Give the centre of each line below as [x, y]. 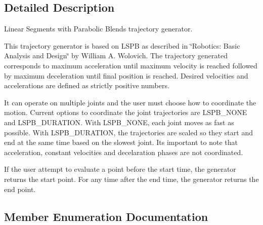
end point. [20, 189]
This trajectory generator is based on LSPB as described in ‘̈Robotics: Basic [122, 45]
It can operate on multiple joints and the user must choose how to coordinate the [130, 102]
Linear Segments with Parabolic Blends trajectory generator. [98, 29]
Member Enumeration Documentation [106, 216]
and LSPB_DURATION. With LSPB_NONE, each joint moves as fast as [119, 122]
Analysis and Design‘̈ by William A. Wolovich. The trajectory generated [116, 55]
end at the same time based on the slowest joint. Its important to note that [121, 142]
